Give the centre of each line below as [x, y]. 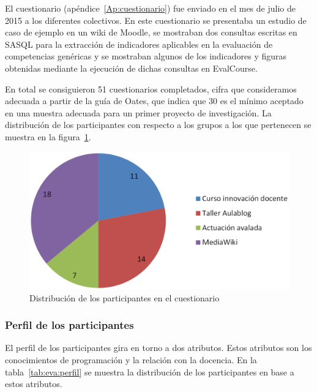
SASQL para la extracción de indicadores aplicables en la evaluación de [139, 44]
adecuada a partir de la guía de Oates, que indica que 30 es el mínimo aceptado [154, 101]
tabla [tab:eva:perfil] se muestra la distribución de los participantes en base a [150, 371]
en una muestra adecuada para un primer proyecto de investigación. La [138, 112]
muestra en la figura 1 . [48, 136]
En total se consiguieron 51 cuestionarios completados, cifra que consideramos [151, 89]
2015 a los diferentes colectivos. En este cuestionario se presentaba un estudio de [156, 20]
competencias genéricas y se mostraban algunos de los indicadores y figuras [146, 56]
